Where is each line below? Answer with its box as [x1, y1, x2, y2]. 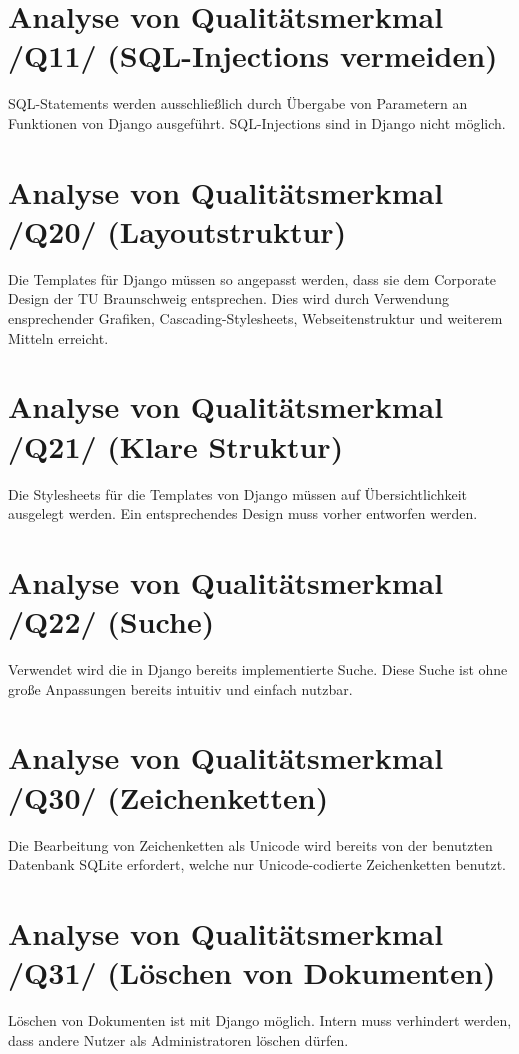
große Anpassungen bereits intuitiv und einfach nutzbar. [8, 678, 353, 699]
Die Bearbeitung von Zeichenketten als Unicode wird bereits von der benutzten [8, 834, 493, 855]
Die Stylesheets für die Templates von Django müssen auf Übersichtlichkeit [8, 483, 468, 504]
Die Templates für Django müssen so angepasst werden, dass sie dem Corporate [8, 268, 497, 289]
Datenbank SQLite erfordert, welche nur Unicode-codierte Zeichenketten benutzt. [8, 854, 506, 875]
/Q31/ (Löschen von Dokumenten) [8, 952, 496, 993]
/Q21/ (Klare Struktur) [8, 425, 344, 466]
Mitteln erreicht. [8, 327, 109, 348]
